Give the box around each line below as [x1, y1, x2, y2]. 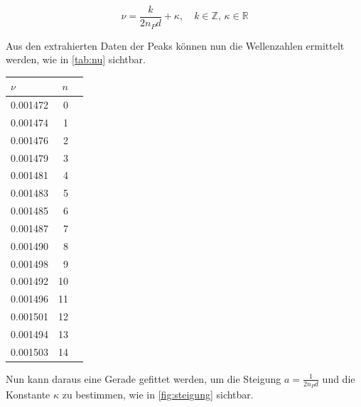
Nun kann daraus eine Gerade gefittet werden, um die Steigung [6, 371, 281, 386]
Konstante [6, 387, 50, 402]
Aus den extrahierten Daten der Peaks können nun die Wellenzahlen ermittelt [6, 38, 345, 53]
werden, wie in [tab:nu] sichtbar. [6, 52, 146, 67]
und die [322, 371, 355, 386]
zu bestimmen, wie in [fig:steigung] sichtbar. [62, 387, 254, 402]
